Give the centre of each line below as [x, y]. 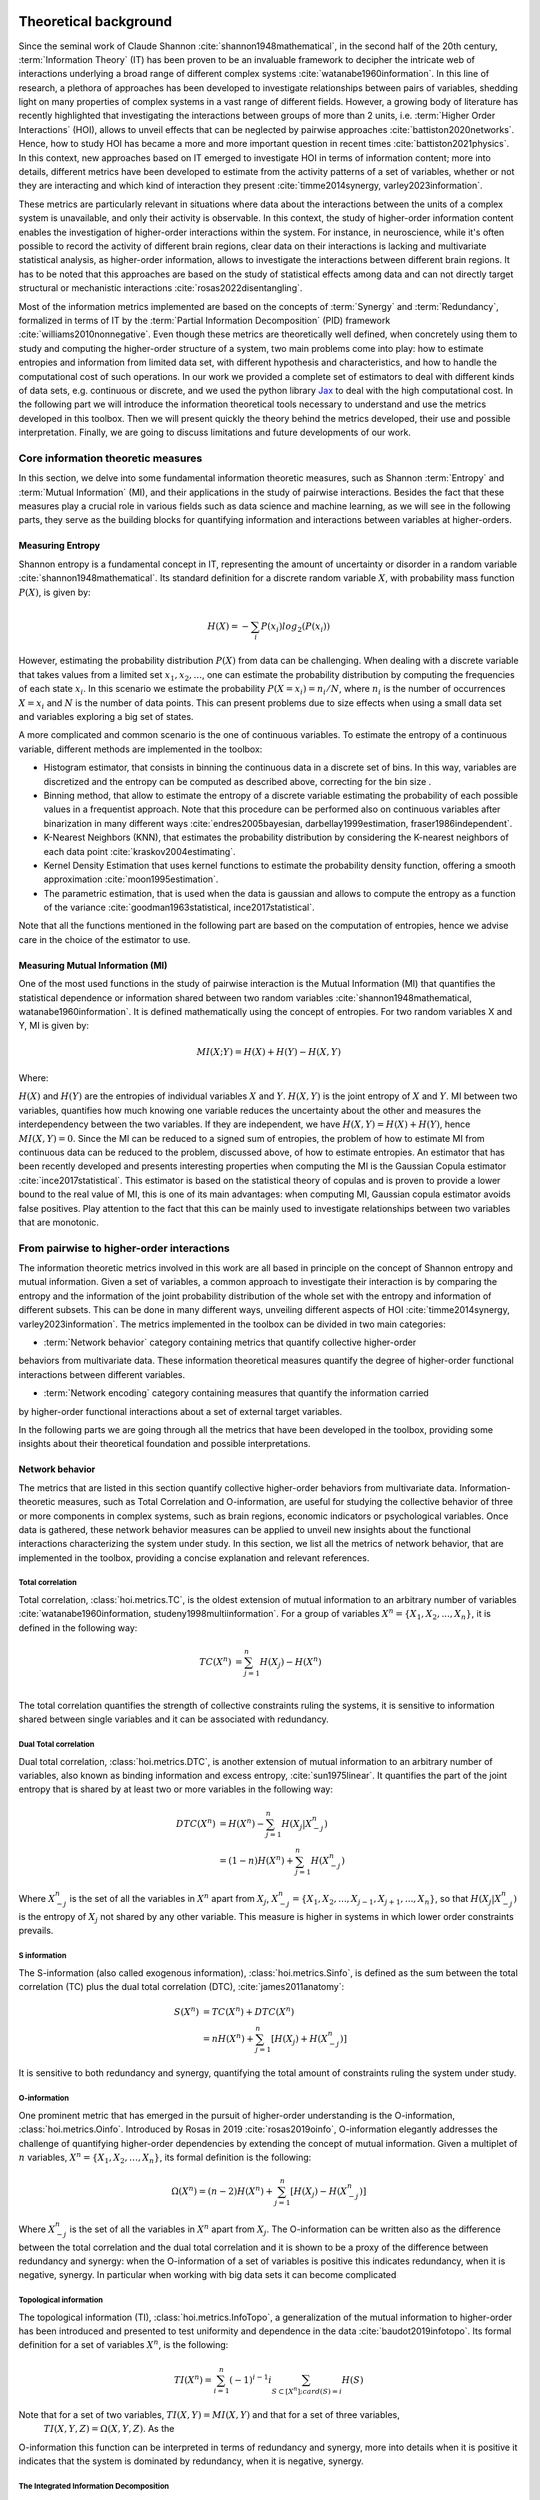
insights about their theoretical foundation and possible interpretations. [164, 1444]
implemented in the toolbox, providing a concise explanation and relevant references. [194, 1557]
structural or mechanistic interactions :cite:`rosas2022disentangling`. [160, 288]
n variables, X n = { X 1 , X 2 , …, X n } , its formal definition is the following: [165, 2157]
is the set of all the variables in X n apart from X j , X [174, 1899]
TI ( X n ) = [193, 2378]
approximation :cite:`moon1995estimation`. [131, 879]
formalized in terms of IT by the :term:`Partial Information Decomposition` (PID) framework [204, 320]
